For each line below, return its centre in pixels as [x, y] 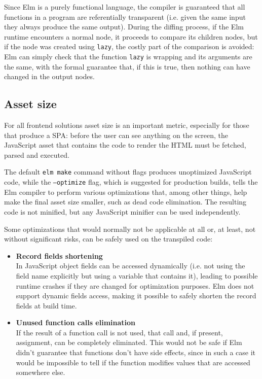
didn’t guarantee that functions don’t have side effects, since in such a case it [136, 352]
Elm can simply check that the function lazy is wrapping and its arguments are [128, 57]
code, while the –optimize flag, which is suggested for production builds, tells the [131, 182]
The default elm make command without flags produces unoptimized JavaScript [128, 172]
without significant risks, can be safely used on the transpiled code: [108, 239]
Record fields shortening [59, 255]
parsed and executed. [37, 154]
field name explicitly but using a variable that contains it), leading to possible [137, 275]
